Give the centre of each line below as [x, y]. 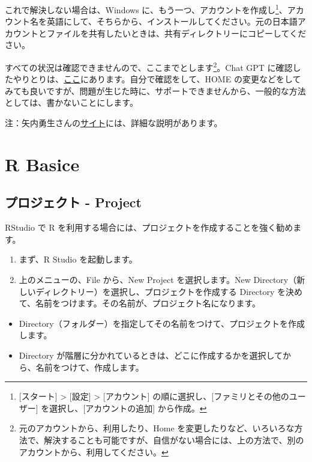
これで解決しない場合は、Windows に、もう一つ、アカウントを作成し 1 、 [146, 9]
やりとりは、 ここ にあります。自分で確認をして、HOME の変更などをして [157, 79]
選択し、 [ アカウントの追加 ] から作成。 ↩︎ [128, 408]
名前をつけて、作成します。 [90, 367]
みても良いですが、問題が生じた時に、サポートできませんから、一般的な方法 [155, 90]
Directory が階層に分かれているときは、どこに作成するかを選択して [151, 355]
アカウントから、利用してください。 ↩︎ [94, 451]
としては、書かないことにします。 [71, 102]
